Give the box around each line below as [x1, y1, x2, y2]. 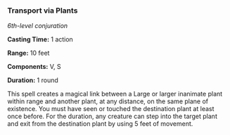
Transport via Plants [7, 6, 78, 15]
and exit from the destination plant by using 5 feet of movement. [7, 120, 193, 128]
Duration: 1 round [7, 76, 58, 84]
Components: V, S [7, 63, 61, 71]
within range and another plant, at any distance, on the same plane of [7, 97, 209, 105]
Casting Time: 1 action [7, 35, 74, 44]
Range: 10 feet [7, 49, 50, 58]
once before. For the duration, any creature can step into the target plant [7, 112, 218, 121]
